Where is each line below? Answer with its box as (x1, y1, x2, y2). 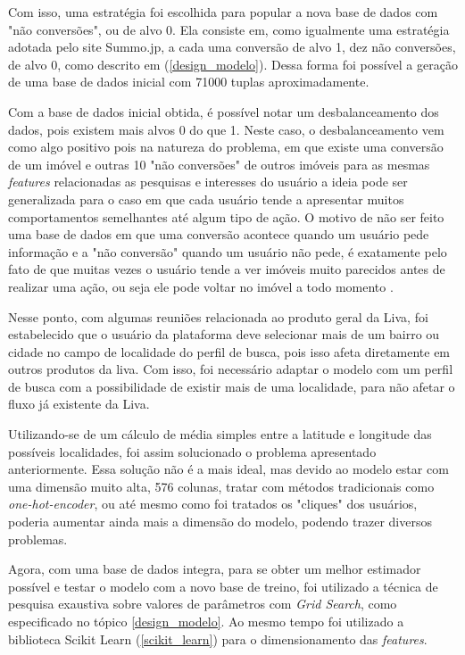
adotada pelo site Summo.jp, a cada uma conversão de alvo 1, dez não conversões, (8, 37, 456, 56)
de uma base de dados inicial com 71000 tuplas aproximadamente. (8, 72, 370, 91)
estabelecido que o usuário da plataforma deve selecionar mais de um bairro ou (8, 325, 440, 344)
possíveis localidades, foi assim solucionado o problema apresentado (8, 442, 377, 460)
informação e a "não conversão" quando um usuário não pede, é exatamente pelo (8, 242, 447, 261)
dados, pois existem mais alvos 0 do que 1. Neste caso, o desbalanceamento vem (8, 120, 444, 138)
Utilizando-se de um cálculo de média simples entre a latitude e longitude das (8, 425, 432, 444)
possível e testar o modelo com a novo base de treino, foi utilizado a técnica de (8, 576, 438, 595)
